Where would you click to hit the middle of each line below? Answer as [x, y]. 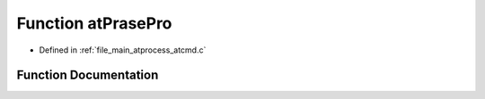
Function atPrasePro [94, 23]
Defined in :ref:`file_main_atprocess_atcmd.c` [123, 50]
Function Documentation [88, 75]
